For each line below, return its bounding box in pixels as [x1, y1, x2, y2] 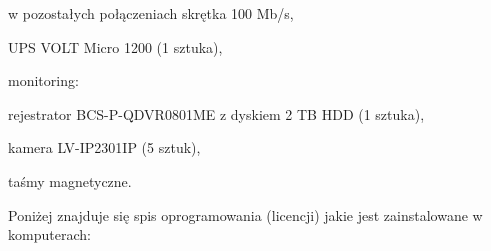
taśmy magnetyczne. [8, 170, 132, 191]
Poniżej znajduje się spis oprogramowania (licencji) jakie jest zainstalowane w [8, 204, 483, 225]
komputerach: [8, 224, 91, 245]
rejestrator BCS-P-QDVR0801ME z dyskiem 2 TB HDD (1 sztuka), [8, 103, 425, 124]
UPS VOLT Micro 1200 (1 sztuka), [8, 36, 223, 57]
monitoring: [8, 70, 79, 91]
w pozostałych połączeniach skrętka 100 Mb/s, [8, 3, 294, 23]
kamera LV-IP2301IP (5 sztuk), [8, 137, 201, 158]
